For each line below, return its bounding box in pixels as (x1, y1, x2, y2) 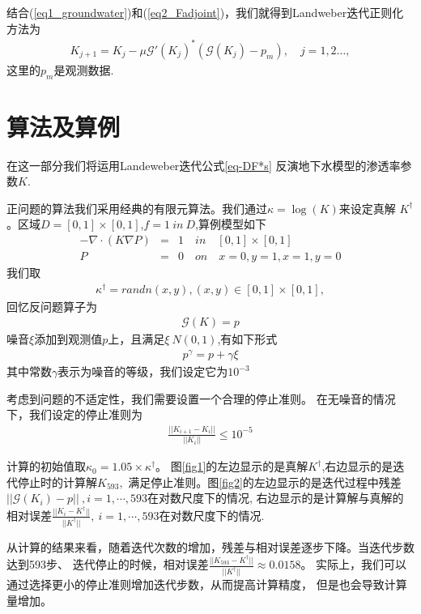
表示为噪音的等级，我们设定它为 (57, 363, 228, 380)
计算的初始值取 (6, 458, 86, 475)
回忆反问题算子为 (6, 297, 97, 314)
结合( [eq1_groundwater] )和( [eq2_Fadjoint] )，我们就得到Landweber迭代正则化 (6, 4, 404, 20)
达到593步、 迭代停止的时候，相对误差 (6, 556, 209, 573)
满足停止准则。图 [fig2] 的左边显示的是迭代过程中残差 (128, 473, 402, 490)
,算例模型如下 (195, 215, 266, 232)
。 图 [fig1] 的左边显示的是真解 (155, 458, 308, 475)
